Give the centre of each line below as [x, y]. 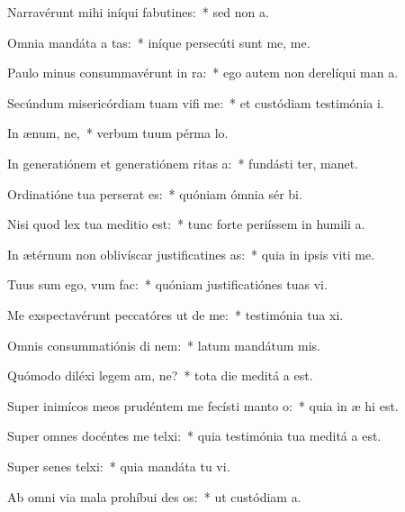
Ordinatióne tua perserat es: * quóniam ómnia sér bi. [155, 193]
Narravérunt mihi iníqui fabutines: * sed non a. [138, 12]
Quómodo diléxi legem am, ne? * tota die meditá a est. [160, 375]
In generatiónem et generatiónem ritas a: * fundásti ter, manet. [183, 163]
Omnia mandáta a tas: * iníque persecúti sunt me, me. [159, 42]
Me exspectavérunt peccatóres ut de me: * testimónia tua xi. [175, 314]
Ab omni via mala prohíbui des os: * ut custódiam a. [154, 496]
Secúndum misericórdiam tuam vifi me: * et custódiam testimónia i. [196, 102]
